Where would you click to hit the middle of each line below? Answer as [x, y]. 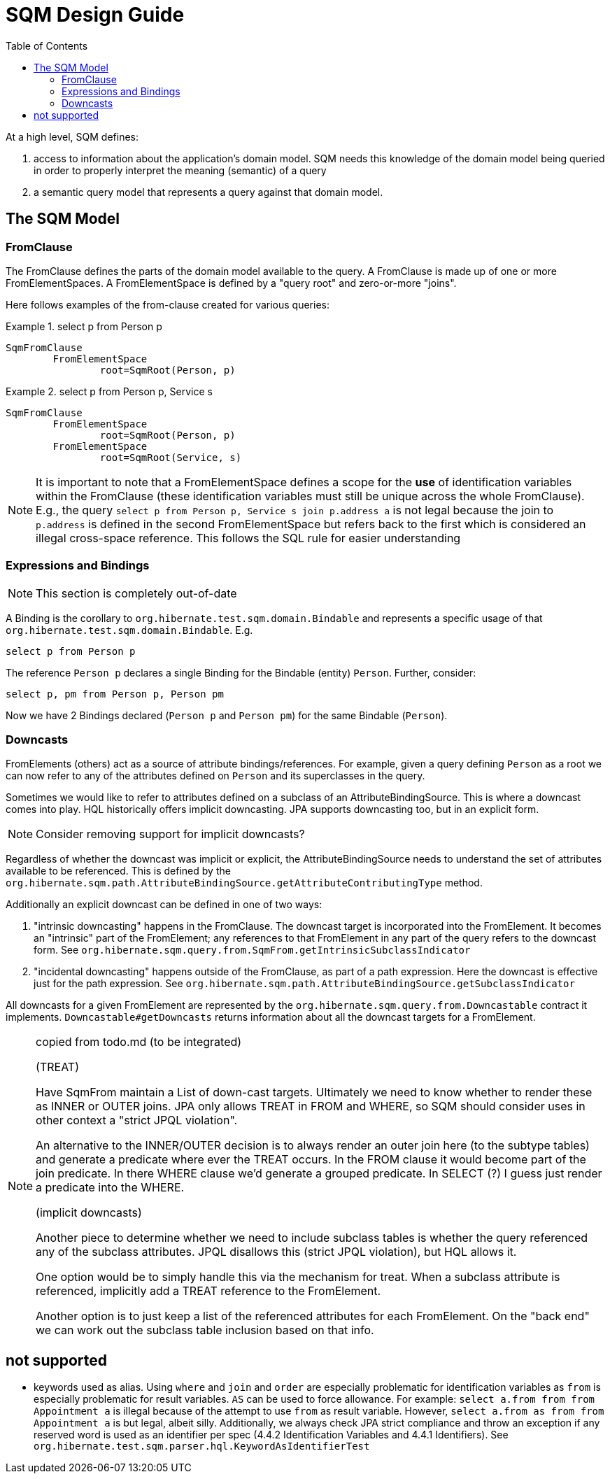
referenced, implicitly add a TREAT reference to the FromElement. [208, 1291]
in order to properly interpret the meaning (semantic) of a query [180, 170]
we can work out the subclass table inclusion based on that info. [205, 1330]
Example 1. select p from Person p [84, 326]
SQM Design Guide [95, 15]
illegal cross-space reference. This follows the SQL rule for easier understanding [248, 538]
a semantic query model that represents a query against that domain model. [208, 192]
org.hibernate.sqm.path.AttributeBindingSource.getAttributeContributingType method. [244, 883]
